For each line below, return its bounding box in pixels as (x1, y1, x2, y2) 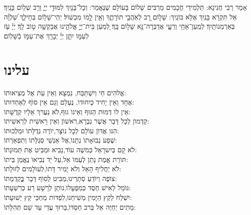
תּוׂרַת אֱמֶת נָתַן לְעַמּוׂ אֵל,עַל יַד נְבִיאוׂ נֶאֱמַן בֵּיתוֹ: (4, 154, 128, 164)
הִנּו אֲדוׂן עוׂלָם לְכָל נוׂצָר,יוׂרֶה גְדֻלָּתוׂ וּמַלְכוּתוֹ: (4, 125, 119, 135)
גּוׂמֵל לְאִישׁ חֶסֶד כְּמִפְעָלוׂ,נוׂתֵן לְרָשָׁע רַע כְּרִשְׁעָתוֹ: (4, 182, 131, 193)
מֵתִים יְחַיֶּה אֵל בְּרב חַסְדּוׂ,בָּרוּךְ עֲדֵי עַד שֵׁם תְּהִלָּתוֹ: (4, 201, 136, 212)
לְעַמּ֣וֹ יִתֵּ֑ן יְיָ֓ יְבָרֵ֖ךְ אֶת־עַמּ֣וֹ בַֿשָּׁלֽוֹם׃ (4, 30, 89, 40)
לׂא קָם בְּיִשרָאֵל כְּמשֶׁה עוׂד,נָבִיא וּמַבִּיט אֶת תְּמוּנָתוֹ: (4, 144, 137, 155)
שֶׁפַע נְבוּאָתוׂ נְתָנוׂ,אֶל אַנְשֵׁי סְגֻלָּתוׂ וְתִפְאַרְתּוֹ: (4, 135, 117, 145)
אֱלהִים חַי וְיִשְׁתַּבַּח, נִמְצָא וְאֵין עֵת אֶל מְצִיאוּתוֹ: (4, 87, 126, 97)
